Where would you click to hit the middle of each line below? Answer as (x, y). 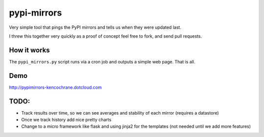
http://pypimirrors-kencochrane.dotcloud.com (55, 87)
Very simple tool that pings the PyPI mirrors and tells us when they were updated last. (95, 27)
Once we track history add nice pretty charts (66, 120)
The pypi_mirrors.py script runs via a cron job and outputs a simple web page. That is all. (102, 61)
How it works (29, 50)
